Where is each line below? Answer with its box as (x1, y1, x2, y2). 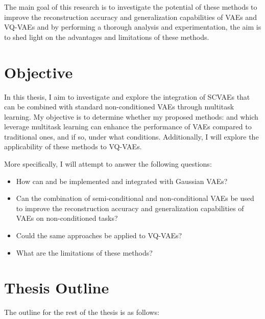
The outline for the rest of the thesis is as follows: (4, 307, 159, 317)
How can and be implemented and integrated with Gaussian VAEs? (16, 175, 228, 186)
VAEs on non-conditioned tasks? (16, 213, 118, 223)
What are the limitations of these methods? (16, 247, 153, 258)
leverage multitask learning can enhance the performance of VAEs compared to (4, 121, 252, 132)
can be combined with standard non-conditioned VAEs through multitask (4, 101, 234, 112)
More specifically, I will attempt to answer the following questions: (4, 158, 212, 169)
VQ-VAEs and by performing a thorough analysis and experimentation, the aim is (4, 21, 261, 32)
